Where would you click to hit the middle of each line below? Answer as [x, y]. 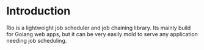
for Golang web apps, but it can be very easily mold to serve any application [102, 34]
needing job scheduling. [37, 40]
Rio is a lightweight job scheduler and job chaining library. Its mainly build [99, 28]
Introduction [38, 11]
